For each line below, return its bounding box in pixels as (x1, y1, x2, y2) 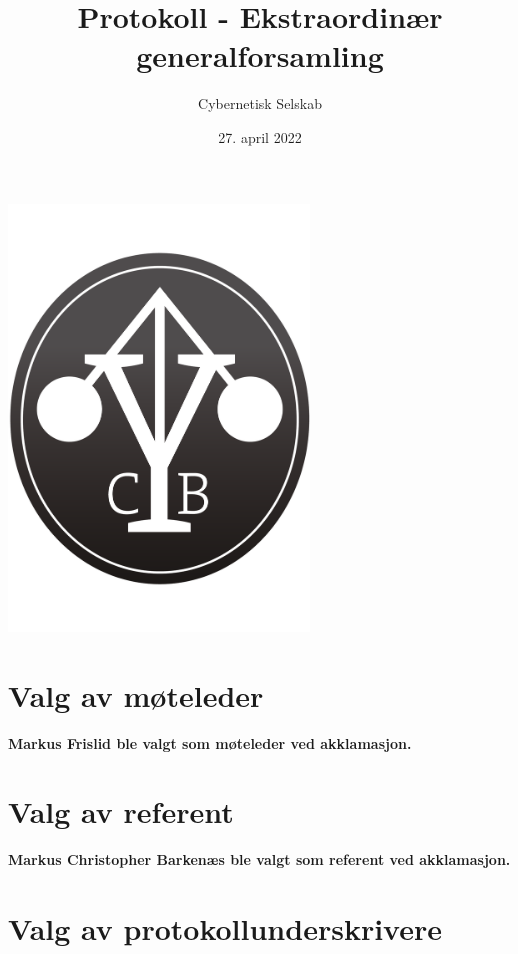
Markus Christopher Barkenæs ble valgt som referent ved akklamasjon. (8, 849, 511, 870)
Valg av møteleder (8, 674, 264, 715)
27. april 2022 (218, 126, 302, 147)
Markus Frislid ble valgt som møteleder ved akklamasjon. (8, 732, 412, 753)
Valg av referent (8, 791, 234, 832)
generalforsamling (136, 35, 384, 76)
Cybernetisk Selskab (198, 93, 322, 114)
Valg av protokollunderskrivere (8, 908, 442, 948)
